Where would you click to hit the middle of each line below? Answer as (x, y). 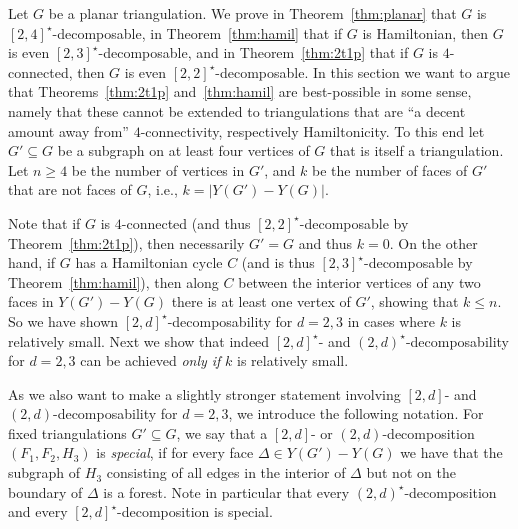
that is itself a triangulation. (417, 150)
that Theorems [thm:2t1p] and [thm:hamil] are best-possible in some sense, (240, 91)
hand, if (32, 262)
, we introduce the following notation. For (356, 413)
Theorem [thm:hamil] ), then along (113, 281)
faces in (31, 301)
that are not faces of (70, 189)
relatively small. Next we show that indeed (139, 340)
